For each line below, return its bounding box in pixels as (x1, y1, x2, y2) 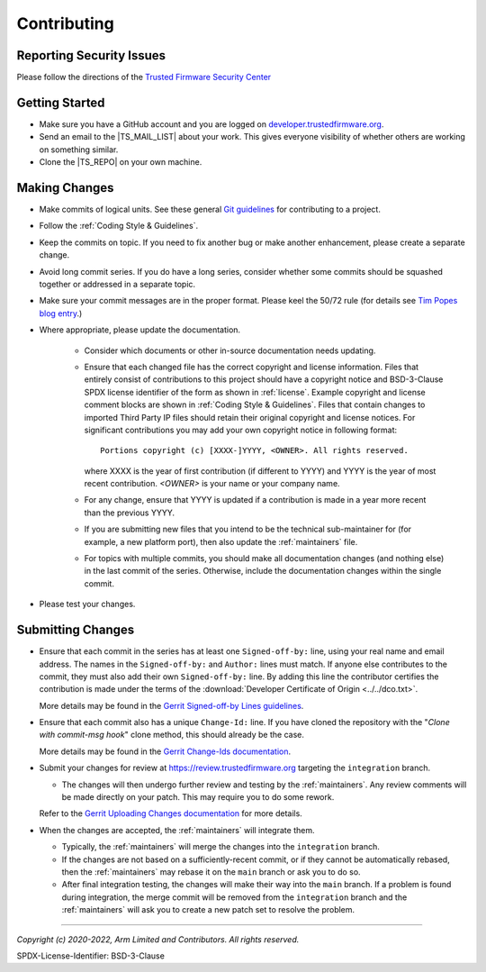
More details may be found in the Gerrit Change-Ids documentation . (39, 746, 292, 757)
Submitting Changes (16, 622, 135, 638)
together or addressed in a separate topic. (39, 279, 196, 289)
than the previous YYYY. (84, 507, 175, 518)
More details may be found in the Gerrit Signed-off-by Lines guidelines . (39, 700, 304, 711)
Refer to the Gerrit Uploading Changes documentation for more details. (39, 808, 303, 819)
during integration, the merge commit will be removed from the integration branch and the (61, 892, 408, 903)
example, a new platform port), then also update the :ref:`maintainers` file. (84, 536, 358, 547)
